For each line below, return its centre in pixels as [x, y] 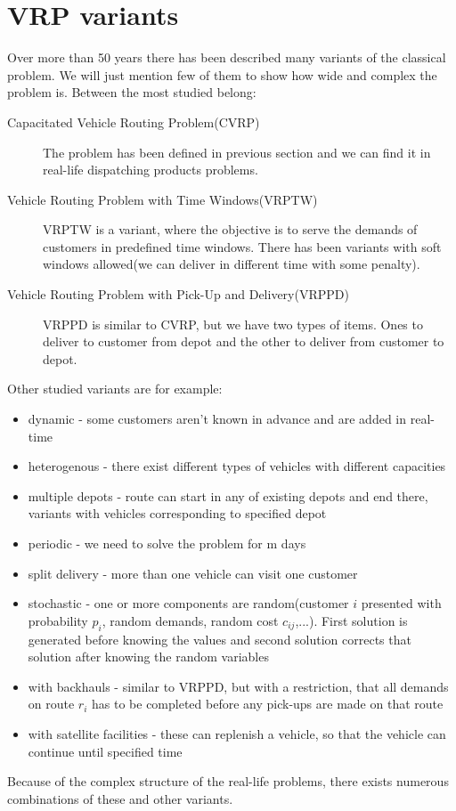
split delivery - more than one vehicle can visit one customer [193, 573]
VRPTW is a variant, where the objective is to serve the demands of [230, 229]
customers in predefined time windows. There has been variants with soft [242, 246]
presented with [401, 603]
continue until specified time [105, 751]
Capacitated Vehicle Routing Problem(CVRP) [134, 122]
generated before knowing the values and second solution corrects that [220, 639]
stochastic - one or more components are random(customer [188, 603]
